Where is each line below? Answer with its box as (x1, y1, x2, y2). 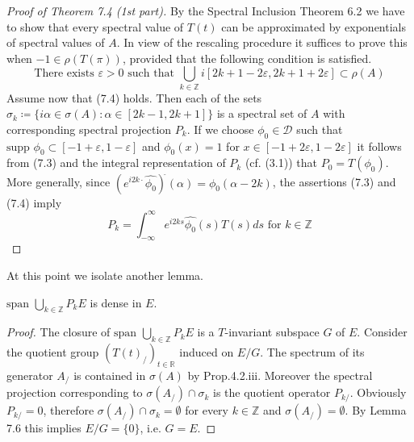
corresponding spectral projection (6, 120, 172, 137)
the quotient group (6, 344, 99, 361)
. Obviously (349, 384, 407, 401)
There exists (34, 68, 94, 80)
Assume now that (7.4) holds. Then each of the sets (6, 89, 262, 106)
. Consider (357, 323, 408, 340)
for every (185, 402, 228, 419)
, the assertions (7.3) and (272, 173, 396, 190)
